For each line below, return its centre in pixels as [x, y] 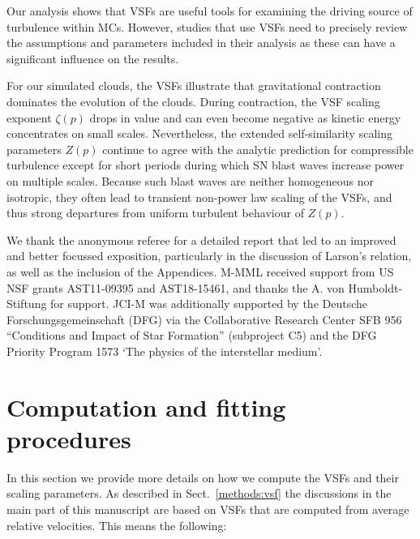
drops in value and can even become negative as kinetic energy [245, 117]
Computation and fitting [146, 406]
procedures [69, 438]
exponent [29, 117]
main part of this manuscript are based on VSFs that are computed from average [208, 509]
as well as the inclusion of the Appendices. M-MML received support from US [200, 271]
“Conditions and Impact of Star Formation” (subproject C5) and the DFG [192, 335]
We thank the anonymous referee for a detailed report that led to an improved [201, 240]
